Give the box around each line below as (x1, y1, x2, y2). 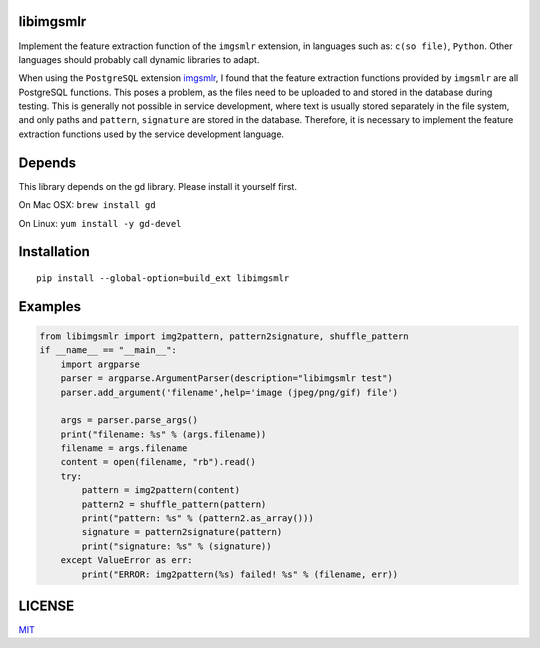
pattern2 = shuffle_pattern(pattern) (81, 498, 267, 510)
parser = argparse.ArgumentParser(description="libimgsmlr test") (60, 373, 394, 384)
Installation (18, 243, 90, 260)
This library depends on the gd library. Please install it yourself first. (18, 180, 297, 192)
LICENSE (18, 598, 75, 614)
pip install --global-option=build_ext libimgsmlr (36, 272, 290, 284)
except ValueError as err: (60, 555, 194, 566)
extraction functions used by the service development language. (18, 128, 285, 140)
